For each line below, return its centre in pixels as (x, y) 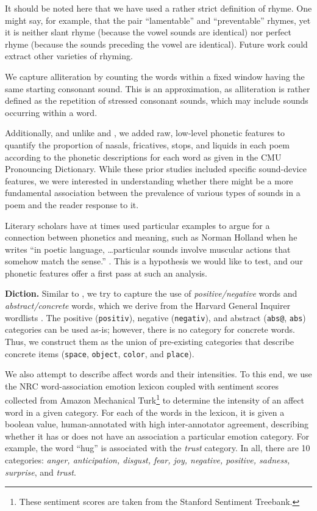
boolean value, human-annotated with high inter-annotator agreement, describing (157, 424)
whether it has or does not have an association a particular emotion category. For (157, 436)
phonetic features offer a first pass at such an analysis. (106, 273)
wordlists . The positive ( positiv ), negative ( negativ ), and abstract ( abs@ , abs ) (155, 317)
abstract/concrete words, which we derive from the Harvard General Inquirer (148, 306)
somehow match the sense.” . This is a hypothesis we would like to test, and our (154, 261)
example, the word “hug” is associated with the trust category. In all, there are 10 (158, 448)
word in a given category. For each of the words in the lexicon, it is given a (145, 412)
